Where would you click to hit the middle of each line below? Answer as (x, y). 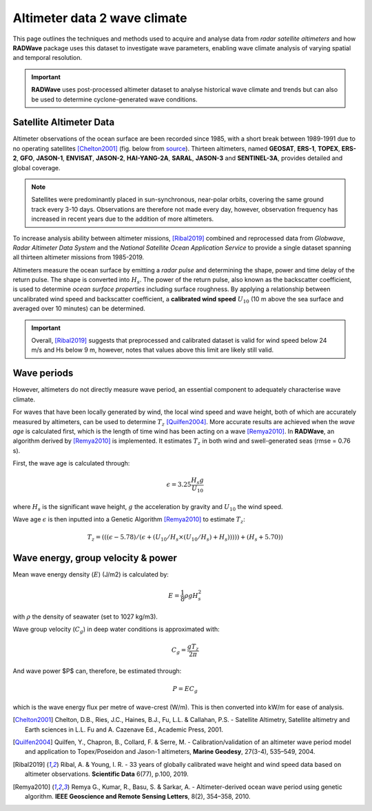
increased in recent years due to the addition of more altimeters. (123, 219)
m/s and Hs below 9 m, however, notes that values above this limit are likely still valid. (153, 350)
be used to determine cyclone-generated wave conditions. (114, 99)
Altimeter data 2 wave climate (100, 18)
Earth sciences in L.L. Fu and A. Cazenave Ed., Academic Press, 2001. (124, 729)
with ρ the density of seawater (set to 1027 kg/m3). (85, 617)
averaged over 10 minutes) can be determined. (79, 309)
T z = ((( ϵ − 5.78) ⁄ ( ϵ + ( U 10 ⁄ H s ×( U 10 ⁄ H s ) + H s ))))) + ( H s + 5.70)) (185, 538)
